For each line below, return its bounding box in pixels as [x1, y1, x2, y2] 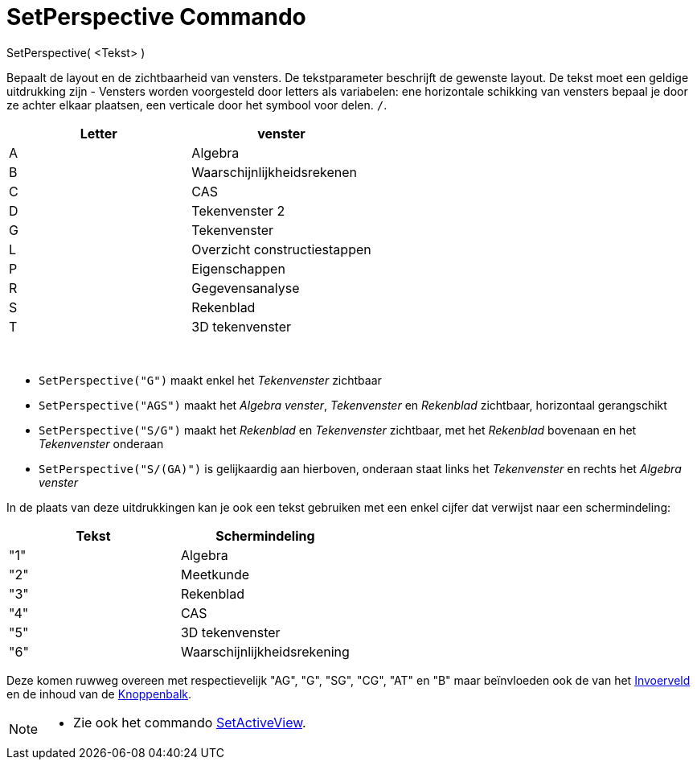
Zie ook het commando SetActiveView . [73, 714, 306, 731]
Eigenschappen [191, 260, 285, 277]
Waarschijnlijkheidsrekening [180, 643, 350, 660]
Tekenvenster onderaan [39, 436, 164, 451]
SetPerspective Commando [6, 3, 306, 31]
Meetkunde [180, 566, 250, 583]
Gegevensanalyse [191, 279, 300, 296]
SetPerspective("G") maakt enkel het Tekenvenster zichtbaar [39, 373, 382, 387]
